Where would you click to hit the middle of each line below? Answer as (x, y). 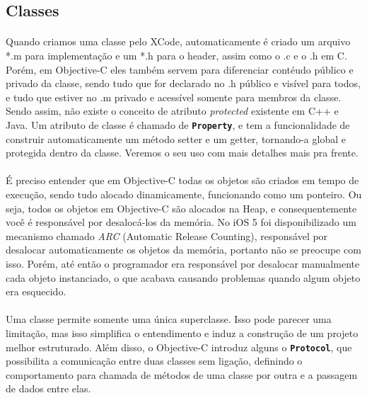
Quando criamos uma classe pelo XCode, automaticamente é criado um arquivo (178, 41)
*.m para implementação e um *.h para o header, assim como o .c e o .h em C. (176, 55)
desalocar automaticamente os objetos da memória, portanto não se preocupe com (183, 250)
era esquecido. (36, 291)
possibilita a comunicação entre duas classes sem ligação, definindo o (154, 361)
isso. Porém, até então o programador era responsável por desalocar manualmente (183, 263)
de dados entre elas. (48, 388)
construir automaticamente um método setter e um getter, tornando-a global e (176, 138)
